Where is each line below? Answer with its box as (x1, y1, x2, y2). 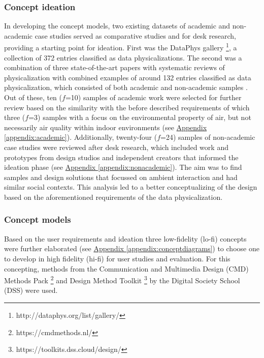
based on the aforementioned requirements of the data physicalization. (4, 191, 223, 202)
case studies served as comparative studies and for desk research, (35, 30, 236, 41)
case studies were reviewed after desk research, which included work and (4, 142, 228, 152)
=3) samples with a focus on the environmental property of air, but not (28, 112, 251, 123)
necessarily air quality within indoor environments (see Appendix (4, 122, 207, 132)
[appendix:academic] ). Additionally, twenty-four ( (4, 132, 157, 142)
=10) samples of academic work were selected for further (65, 92, 242, 103)
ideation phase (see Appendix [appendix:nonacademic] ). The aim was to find (4, 162, 242, 172)
